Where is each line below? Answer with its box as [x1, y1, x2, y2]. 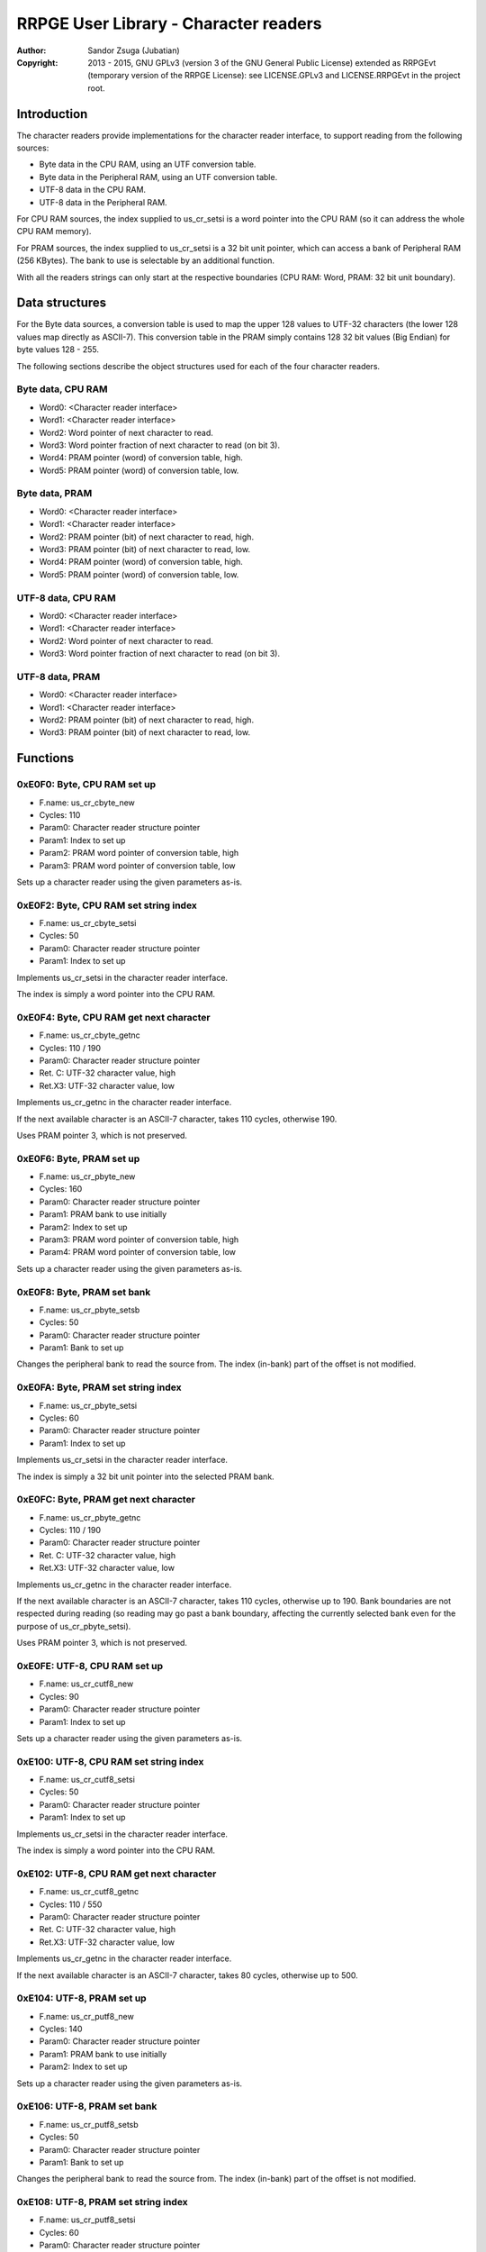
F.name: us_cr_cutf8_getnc [39, 1886, 139, 1897]
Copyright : [16, 57, 58, 68]
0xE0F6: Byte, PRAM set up [16, 1152, 140, 1165]
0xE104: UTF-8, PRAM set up [16, 1992, 148, 2004]
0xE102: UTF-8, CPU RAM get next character [16, 1867, 217, 1880]
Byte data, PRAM [16, 487, 93, 500]
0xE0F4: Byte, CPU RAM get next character [16, 1011, 211, 1023]
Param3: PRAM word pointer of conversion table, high [39, 1234, 239, 1245]
